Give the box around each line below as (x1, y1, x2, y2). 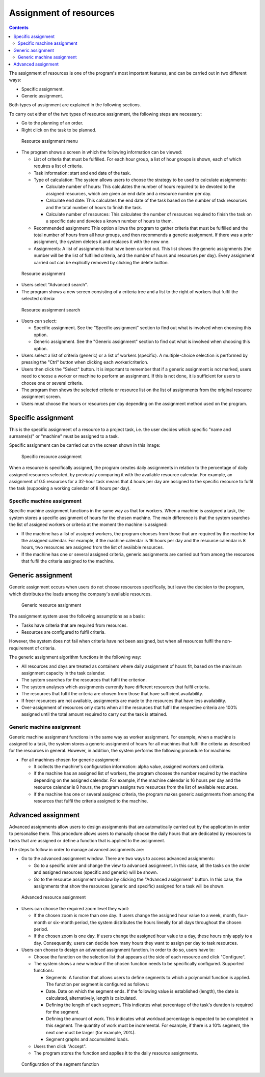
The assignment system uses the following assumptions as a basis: (9, 613, 145, 619)
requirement (9, 645, 34, 651)
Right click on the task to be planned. (21, 127, 97, 133)
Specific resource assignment (21, 453, 82, 460)
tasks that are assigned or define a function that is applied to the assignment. (9, 837, 165, 843)
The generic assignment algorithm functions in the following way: (9, 654, 142, 660)
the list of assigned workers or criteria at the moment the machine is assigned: (9, 522, 168, 527)
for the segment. (46, 1009, 79, 1015)
